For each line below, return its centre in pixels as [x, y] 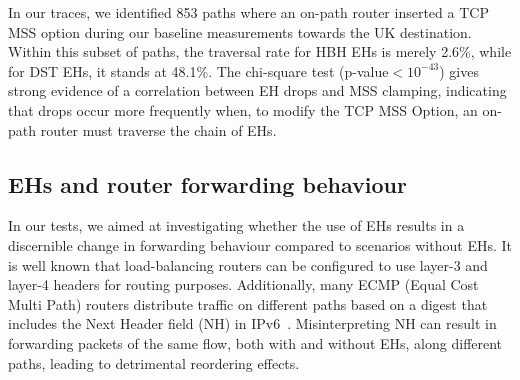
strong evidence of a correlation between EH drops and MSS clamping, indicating [257, 90]
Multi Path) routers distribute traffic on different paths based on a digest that [248, 303]
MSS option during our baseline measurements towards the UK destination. [240, 31]
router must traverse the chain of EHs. [158, 129]
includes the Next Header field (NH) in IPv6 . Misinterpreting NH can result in [252, 323]
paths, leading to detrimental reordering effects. [154, 362]
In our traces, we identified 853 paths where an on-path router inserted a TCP [248, 12]
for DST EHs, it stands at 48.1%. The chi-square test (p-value [198, 70]
